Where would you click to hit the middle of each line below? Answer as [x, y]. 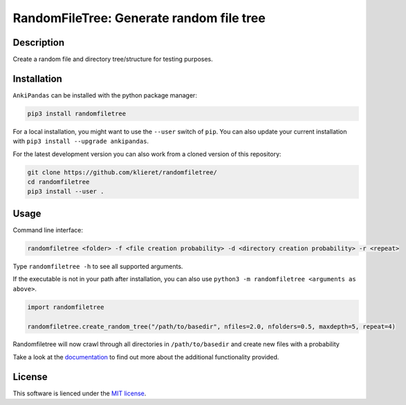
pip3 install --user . [66, 191]
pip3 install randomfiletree [77, 113]
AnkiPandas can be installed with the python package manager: [105, 95]
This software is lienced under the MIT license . [80, 393]
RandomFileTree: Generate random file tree [139, 18]
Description [39, 43]
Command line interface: [48, 230]
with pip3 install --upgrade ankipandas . [81, 141]
